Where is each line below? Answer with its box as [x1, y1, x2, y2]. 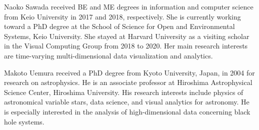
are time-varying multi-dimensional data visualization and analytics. [4, 50, 213, 60]
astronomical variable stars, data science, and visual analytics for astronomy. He [4, 96, 249, 107]
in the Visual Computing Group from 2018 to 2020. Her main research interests [4, 40, 248, 51]
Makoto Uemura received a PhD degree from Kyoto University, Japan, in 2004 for [4, 67, 255, 77]
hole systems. [4, 116, 44, 126]
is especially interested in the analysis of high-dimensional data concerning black [4, 106, 250, 116]
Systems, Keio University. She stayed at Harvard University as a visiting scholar [4, 30, 249, 41]
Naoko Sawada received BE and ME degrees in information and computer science [4, 1, 253, 11]
